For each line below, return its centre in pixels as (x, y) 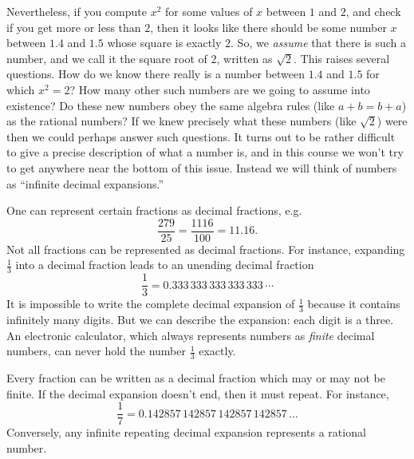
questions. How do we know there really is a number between (156, 74)
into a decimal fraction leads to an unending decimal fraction (165, 265)
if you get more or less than (74, 27)
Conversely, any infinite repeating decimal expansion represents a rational (186, 432)
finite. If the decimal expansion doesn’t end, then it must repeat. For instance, (198, 393)
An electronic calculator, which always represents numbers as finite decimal (191, 335)
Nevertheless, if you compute (77, 11)
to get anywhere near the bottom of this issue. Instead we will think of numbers (202, 167)
